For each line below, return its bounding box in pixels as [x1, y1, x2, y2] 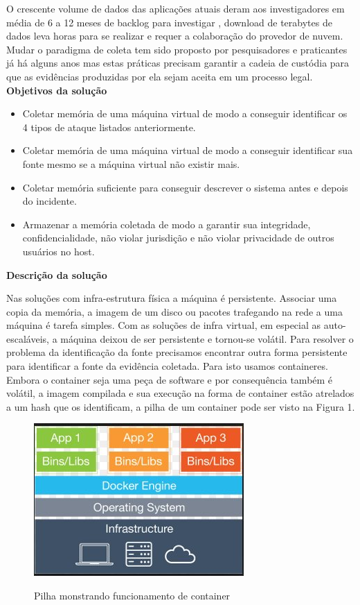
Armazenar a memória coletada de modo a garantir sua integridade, [22, 216, 311, 231]
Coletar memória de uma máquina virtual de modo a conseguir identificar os [22, 106, 348, 121]
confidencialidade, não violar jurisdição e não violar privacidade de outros [22, 230, 334, 245]
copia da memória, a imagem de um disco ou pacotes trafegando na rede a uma [6, 304, 343, 318]
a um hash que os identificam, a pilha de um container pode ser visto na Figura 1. [6, 399, 355, 414]
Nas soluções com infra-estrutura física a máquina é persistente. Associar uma [6, 291, 337, 305]
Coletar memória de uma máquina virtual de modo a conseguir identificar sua [22, 143, 353, 157]
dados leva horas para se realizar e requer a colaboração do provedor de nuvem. [6, 28, 343, 43]
